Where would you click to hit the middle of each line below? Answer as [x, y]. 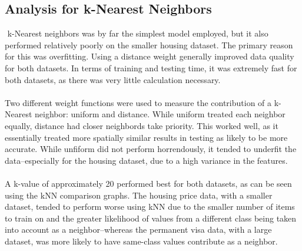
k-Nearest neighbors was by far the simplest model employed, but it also [138, 33]
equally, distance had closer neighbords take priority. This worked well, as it [142, 125]
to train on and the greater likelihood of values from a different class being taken [151, 218]
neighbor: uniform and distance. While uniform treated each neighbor [160, 114]
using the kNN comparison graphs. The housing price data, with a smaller [139, 195]
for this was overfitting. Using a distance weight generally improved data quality [150, 56]
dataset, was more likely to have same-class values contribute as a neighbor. [141, 241]
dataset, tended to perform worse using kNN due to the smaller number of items [150, 207]
